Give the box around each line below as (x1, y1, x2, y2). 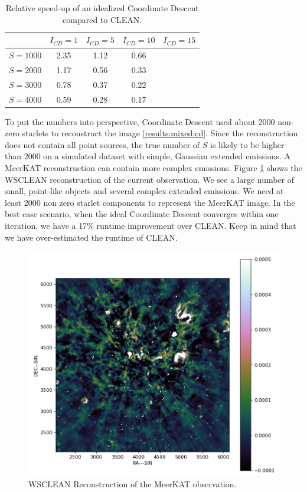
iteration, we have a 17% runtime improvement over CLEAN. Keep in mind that (5, 219, 296, 231)
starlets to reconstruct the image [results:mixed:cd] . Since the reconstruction (22, 127, 298, 139)
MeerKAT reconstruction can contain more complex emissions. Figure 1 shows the (5, 162, 302, 174)
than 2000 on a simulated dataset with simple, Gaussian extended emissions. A (5, 150, 291, 162)
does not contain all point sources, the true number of (5, 138, 200, 150)
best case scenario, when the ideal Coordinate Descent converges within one (5, 208, 279, 220)
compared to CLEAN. (63, 13, 142, 25)
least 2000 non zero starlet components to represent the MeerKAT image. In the (5, 196, 295, 208)
